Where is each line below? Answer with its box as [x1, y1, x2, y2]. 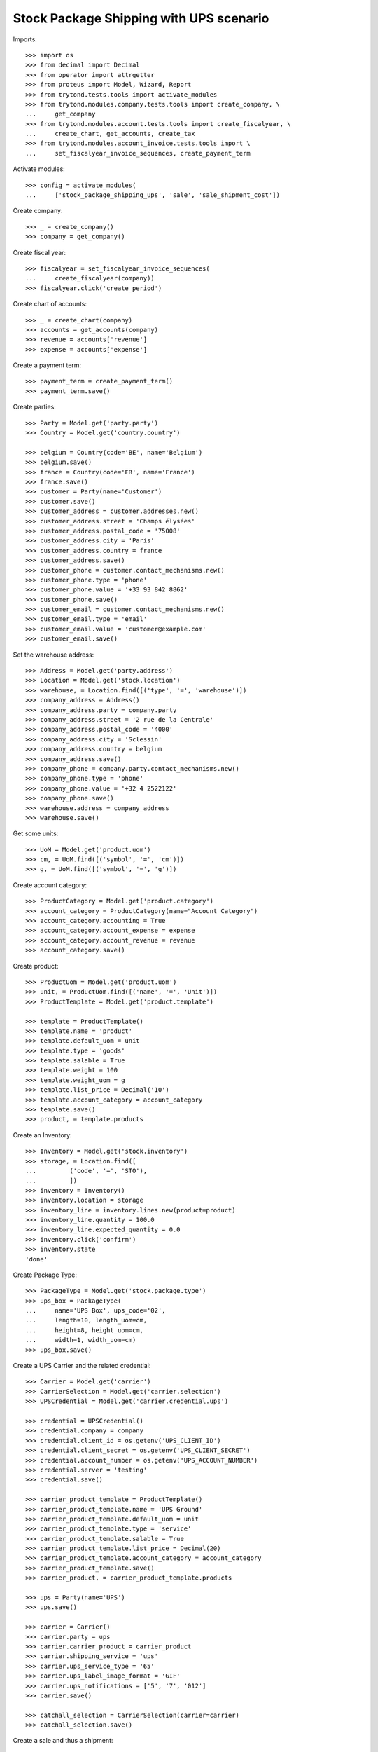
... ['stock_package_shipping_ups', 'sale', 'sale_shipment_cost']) [25, 191, 280, 199]
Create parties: [13, 403, 56, 411]
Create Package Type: [13, 1271, 77, 1279]
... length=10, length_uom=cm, [25, 1316, 148, 1325]
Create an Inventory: [13, 1130, 73, 1139]
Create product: [13, 961, 59, 970]
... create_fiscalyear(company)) [25, 274, 155, 282]
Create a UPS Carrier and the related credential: [13, 1362, 151, 1370]
